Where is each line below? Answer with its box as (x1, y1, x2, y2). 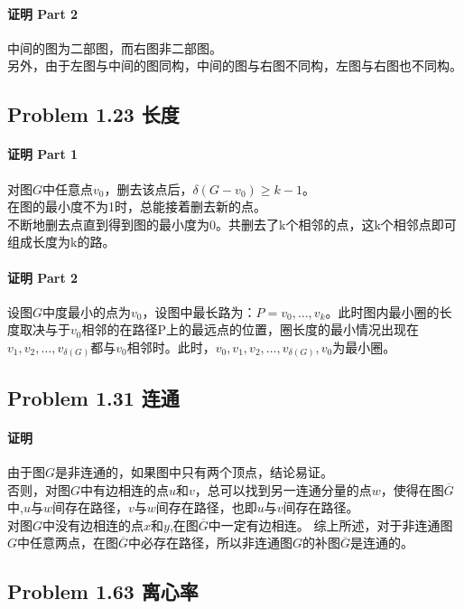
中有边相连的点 (80, 480, 170, 499)
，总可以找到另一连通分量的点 (194, 480, 372, 499)
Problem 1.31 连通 (7, 383, 180, 411)
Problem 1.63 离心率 (7, 577, 199, 605)
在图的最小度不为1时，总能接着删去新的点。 (7, 197, 266, 216)
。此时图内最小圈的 (325, 302, 440, 321)
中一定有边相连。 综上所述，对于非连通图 (208, 515, 453, 534)
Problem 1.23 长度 (7, 100, 180, 128)
